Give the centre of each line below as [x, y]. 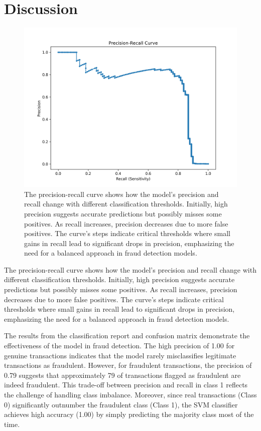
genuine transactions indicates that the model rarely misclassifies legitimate [120, 355]
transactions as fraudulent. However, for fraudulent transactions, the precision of [128, 365]
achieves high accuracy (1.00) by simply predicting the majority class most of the [129, 414]
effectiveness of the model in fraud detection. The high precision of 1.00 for [119, 346]
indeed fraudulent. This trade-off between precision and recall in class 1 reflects [126, 385]
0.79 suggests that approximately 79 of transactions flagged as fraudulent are [122, 375]
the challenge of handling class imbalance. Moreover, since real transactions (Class [130, 394]
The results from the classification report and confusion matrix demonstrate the [127, 336]
